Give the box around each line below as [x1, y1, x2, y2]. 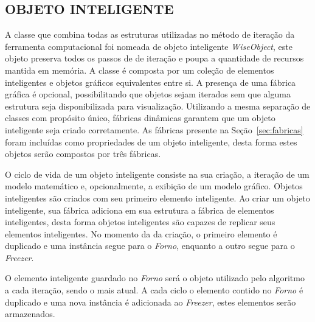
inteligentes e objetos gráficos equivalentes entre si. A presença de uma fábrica [5, 75, 296, 88]
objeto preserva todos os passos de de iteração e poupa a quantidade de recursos [5, 52, 304, 65]
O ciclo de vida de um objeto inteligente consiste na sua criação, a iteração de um [5, 167, 310, 180]
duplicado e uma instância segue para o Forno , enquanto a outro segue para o [5, 239, 295, 252]
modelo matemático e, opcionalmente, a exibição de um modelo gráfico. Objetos [5, 180, 303, 192]
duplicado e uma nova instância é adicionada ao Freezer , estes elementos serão [5, 295, 296, 308]
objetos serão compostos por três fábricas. [5, 147, 161, 160]
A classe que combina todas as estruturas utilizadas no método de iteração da [5, 28, 295, 41]
